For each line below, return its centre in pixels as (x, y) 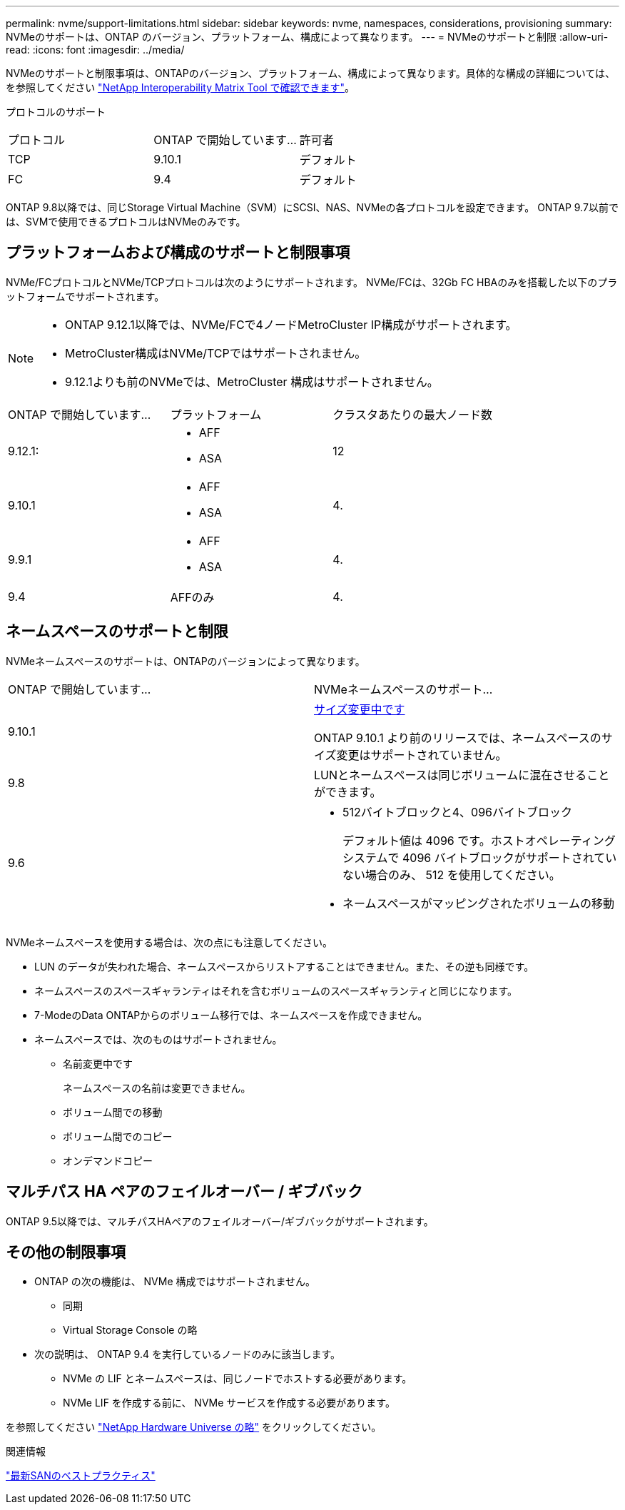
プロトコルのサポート (56, 112)
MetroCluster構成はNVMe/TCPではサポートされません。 (216, 353)
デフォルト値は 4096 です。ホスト (434, 840)
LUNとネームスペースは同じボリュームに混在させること (462, 775)
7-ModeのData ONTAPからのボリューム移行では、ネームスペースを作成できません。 (231, 1015)
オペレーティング (570, 840)
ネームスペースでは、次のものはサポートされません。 (158, 1039)
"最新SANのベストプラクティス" (81, 1476)
